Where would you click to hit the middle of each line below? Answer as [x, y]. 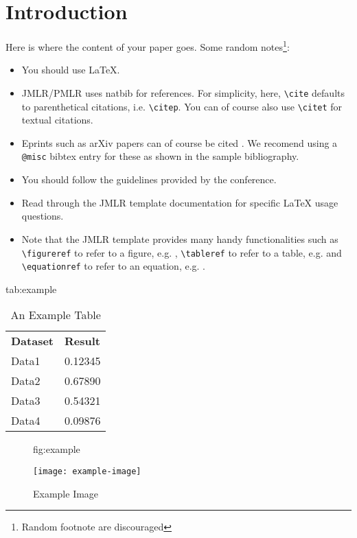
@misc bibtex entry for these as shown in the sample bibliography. [160, 156]
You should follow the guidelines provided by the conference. [149, 179]
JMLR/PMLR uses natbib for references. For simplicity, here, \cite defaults [183, 92]
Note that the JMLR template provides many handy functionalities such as [180, 238]
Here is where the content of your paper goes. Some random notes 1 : [148, 46]
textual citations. [57, 120]
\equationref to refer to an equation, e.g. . [114, 266]
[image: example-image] [87, 471]
